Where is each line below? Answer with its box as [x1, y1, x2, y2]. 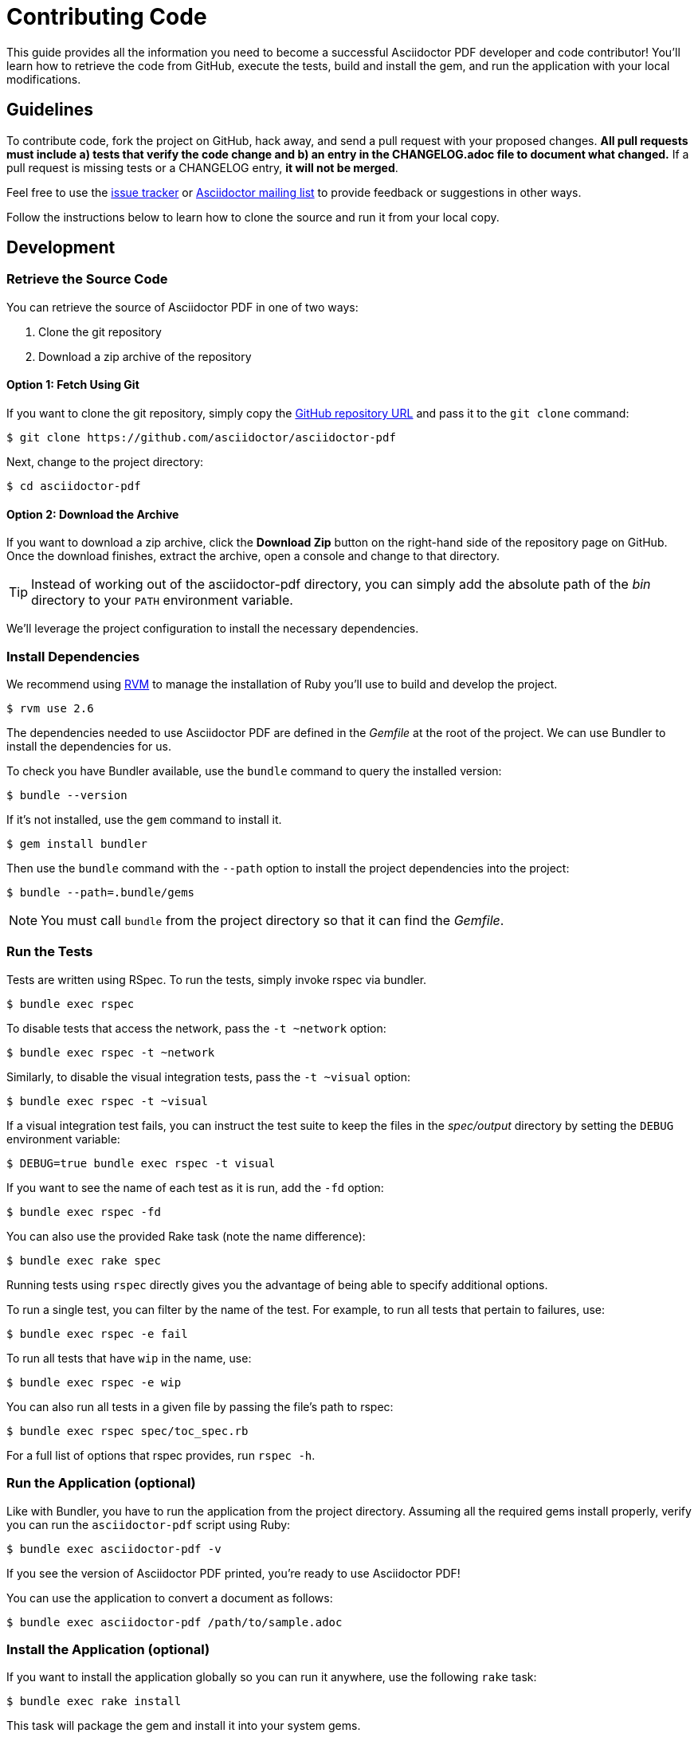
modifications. [6, 72, 81, 86]
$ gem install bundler [6, 837, 148, 850]
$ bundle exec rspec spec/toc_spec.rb [6, 1424, 249, 1437]
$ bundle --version [6, 789, 127, 802]
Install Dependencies [6, 648, 140, 665]
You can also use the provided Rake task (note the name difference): [6, 1229, 366, 1243]
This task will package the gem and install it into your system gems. [6, 1719, 361, 1733]
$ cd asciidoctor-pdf [6, 480, 141, 493]
